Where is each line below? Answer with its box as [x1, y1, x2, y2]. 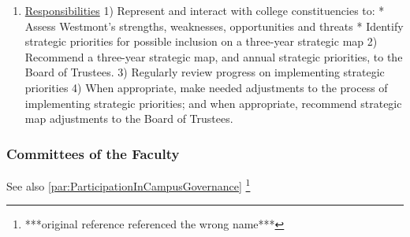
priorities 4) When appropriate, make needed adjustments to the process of [24, 79, 388, 95]
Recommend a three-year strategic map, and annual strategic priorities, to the [24, 48, 403, 65]
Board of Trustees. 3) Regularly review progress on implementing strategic [24, 64, 385, 80]
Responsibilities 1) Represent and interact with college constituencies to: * [24, 2, 385, 18]
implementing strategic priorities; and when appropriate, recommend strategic [24, 94, 402, 111]
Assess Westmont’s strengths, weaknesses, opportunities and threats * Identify [24, 17, 404, 34]
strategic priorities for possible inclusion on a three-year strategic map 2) [24, 33, 378, 50]
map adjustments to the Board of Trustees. [24, 110, 233, 127]
